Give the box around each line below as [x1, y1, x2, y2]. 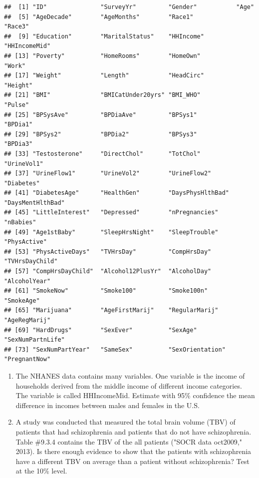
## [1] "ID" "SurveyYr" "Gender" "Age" [4, 3, 255, 10]
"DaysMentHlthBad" [4, 199, 65, 206]
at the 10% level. [15, 466, 67, 476]
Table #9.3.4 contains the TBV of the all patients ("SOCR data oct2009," [15, 436, 242, 447]
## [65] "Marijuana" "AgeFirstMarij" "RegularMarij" [4, 307, 219, 314]
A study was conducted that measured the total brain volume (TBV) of [15, 417, 236, 427]
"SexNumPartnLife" [4, 336, 65, 344]
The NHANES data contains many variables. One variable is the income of [15, 370, 245, 381]
